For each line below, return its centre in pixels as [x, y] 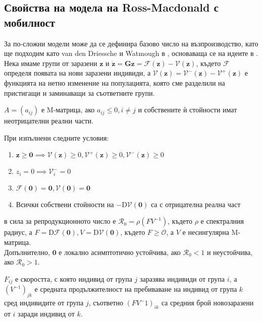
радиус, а [18, 232]
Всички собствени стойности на [65, 204]
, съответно [106, 303]
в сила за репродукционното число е [60, 221]
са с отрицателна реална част [196, 204]
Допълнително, [27, 252]
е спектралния [222, 221]
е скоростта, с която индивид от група [73, 278]
